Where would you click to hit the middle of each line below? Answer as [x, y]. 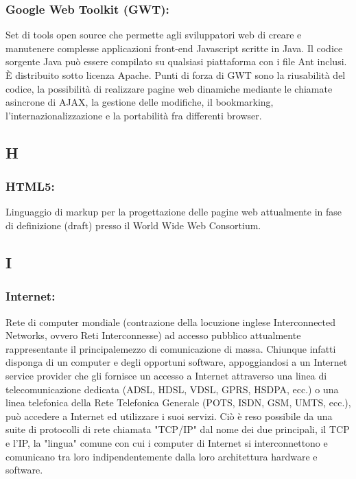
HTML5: [30, 186]
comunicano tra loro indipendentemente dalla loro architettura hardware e [162, 456]
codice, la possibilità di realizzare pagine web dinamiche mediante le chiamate [169, 88]
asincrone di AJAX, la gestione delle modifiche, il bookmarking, [140, 102]
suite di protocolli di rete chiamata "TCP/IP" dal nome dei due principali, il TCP [178, 429]
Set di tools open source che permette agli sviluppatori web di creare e [154, 35]
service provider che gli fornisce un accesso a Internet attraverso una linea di [166, 375]
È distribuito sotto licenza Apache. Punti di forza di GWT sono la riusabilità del [176, 75]
